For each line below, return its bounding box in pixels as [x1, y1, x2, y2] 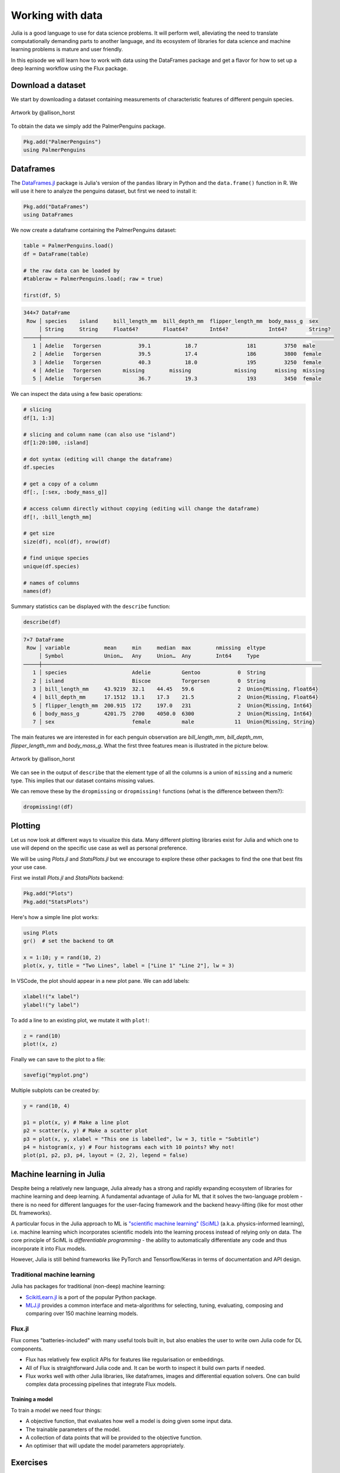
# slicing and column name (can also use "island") [23, 431, 176, 438]
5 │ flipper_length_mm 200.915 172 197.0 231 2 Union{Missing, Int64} [32, 702, 312, 709]
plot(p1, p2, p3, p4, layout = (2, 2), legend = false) [23, 1152, 189, 1159]
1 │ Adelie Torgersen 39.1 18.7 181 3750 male [32, 342, 315, 349]
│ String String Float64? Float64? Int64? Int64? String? [38, 326, 331, 333]
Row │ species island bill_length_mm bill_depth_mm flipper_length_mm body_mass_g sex [27, 318, 319, 324]
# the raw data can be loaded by [23, 267, 120, 274]
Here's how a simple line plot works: [11, 913, 100, 920]
